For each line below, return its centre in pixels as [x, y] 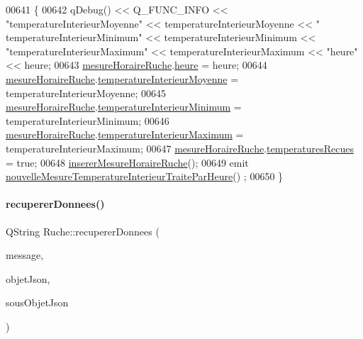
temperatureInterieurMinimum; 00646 [88, 120]
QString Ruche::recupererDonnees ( [83, 231]
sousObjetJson [37, 302]
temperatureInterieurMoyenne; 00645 [86, 93]
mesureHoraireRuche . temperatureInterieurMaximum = [125, 134]
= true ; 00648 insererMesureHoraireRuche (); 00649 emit [127, 162]
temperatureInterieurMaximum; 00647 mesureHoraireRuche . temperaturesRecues [180, 148]
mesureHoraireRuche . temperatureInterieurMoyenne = [122, 78]
